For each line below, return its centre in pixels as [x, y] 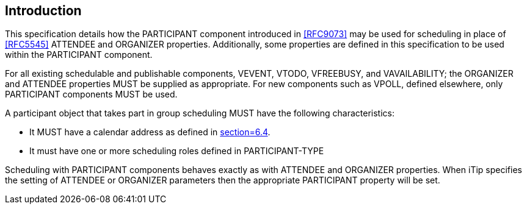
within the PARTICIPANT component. [79, 55]
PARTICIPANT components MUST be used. [91, 94]
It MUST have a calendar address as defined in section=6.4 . [150, 132]
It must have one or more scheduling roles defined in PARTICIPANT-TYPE [177, 151]
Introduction [43, 11]
